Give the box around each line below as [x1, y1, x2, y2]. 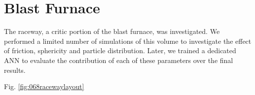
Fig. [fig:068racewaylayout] [4, 81, 84, 92]
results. [4, 64, 26, 75]
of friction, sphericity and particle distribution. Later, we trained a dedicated [4, 45, 236, 56]
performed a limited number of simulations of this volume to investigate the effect [4, 35, 252, 46]
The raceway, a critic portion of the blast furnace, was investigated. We [4, 26, 220, 36]
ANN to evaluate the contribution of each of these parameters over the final [4, 55, 233, 65]
